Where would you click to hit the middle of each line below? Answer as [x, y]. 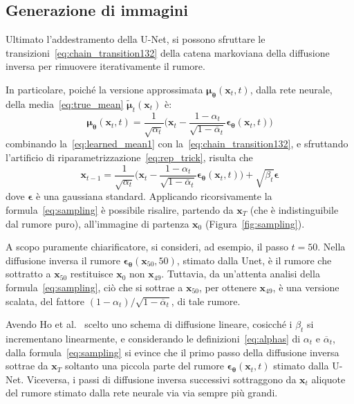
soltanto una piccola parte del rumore [144, 366]
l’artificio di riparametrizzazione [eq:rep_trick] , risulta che [129, 157]
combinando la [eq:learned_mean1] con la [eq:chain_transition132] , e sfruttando [177, 144]
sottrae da [27, 366]
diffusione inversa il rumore [63, 260]
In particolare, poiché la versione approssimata [104, 89]
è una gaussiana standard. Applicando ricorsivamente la [154, 196]
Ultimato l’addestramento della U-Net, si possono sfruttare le [136, 39]
